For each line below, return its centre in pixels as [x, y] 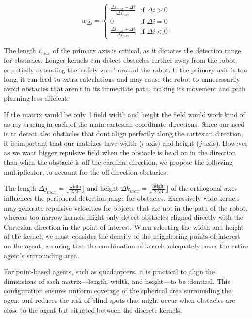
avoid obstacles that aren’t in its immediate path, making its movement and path [125, 88]
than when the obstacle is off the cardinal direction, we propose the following [118, 162]
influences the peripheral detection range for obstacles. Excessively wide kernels [122, 198]
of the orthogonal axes [204, 188]
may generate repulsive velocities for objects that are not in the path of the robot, [126, 207]
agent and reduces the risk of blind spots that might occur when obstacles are [119, 300]
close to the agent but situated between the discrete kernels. [93, 309]
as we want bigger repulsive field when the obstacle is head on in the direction [120, 152]
